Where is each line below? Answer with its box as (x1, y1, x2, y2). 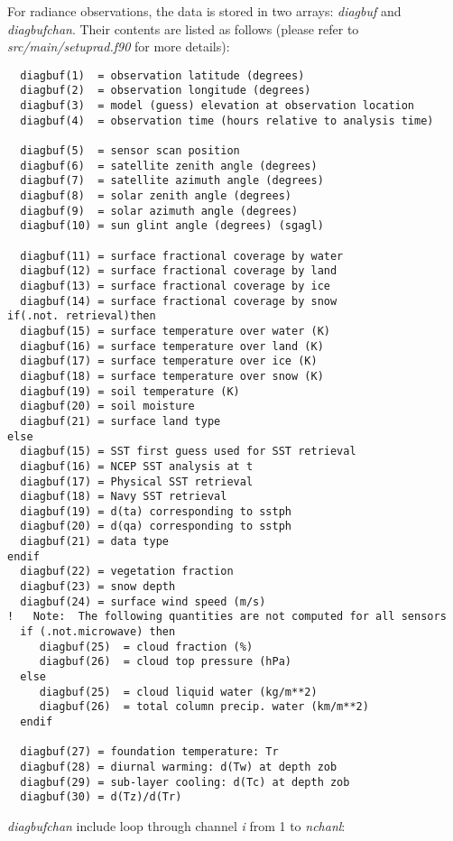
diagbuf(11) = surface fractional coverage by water (20, 249, 344, 263)
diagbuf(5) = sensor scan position (20, 144, 240, 158)
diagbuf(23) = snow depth (20, 580, 176, 594)
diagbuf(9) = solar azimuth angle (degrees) (20, 204, 299, 217)
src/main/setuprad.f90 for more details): (7, 37, 230, 56)
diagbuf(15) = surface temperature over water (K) (20, 324, 330, 337)
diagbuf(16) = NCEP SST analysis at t (20, 459, 254, 473)
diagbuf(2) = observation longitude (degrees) (20, 84, 311, 97)
